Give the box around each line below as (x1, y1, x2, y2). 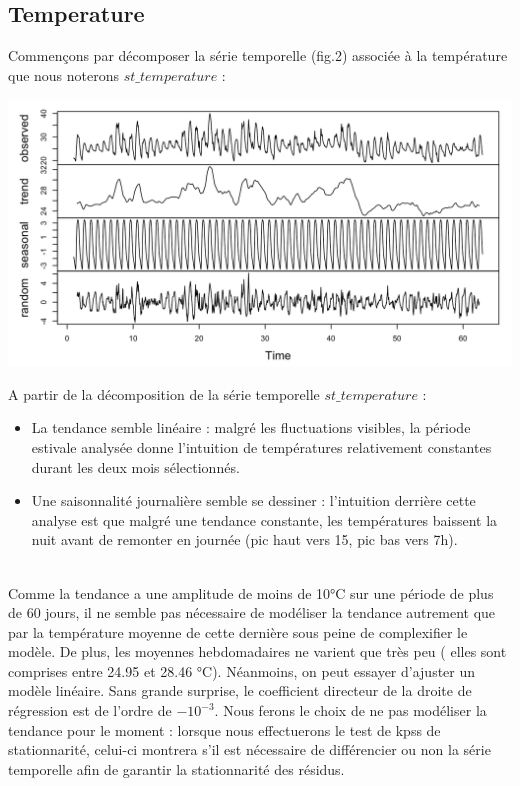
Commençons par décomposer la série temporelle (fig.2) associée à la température (8, 45, 508, 66)
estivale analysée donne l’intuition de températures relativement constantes (31, 436, 492, 457)
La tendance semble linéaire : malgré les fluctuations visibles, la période (31, 417, 471, 438)
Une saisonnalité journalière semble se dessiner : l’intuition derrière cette (31, 490, 476, 511)
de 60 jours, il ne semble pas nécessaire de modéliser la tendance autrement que (8, 602, 496, 623)
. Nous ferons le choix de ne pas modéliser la (214, 700, 487, 721)
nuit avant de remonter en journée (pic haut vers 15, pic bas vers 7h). (31, 529, 458, 550)
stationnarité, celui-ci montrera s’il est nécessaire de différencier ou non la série (8, 739, 491, 760)
